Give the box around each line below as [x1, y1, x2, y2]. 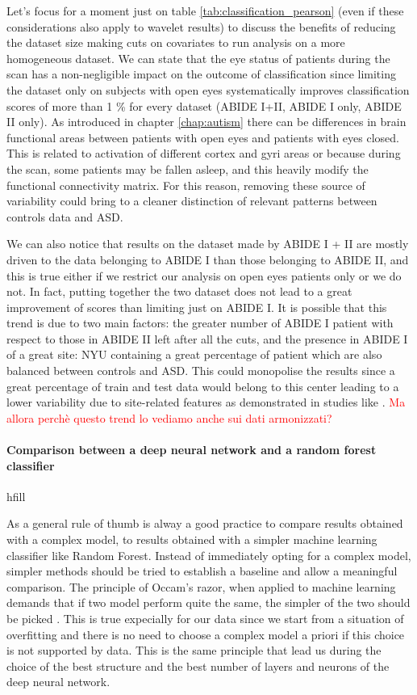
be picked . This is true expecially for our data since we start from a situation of [6, 609, 404, 626]
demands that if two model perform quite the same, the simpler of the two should [6, 594, 411, 611]
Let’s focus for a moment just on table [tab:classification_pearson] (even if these [6, 2, 404, 19]
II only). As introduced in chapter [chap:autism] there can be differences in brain [6, 113, 407, 130]
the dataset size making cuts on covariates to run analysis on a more [6, 34, 345, 51]
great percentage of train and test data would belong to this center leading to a [6, 377, 399, 394]
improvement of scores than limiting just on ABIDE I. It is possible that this [6, 298, 387, 315]
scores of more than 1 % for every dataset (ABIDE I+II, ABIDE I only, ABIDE [6, 97, 402, 114]
